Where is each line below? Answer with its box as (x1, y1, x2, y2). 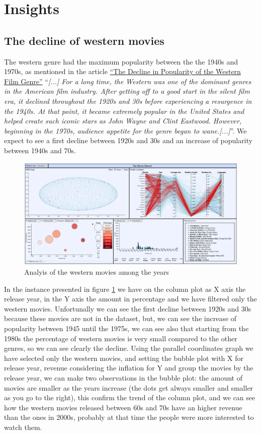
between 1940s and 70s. (4, 145, 76, 155)
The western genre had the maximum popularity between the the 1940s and (4, 56, 238, 67)
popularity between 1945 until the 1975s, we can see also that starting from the (4, 323, 249, 333)
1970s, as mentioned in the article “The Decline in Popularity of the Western (4, 66, 241, 77)
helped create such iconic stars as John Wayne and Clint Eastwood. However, (4, 115, 242, 126)
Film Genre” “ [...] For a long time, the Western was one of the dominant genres (4, 76, 251, 86)
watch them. (4, 421, 42, 432)
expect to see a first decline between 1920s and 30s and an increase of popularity (4, 135, 252, 146)
